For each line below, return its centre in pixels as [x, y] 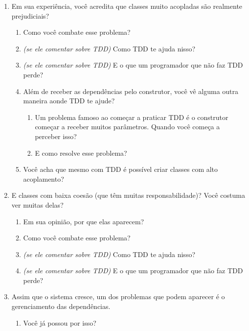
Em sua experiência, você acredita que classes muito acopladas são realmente [127, 6]
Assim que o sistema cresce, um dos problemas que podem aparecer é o [118, 296]
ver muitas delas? [37, 204]
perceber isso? [56, 136]
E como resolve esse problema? [81, 153]
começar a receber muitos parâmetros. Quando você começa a [127, 127]
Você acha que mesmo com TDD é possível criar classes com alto [121, 169]
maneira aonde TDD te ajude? [69, 101]
